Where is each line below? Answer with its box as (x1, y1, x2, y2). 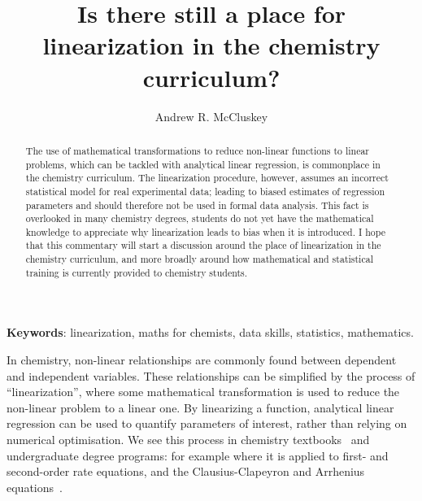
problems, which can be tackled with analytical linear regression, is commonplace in (25, 157, 381, 171)
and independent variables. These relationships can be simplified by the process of (7, 367, 415, 384)
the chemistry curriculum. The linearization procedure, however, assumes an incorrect (25, 171, 389, 185)
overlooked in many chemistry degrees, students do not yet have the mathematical (25, 211, 374, 225)
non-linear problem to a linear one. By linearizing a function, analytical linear (7, 399, 394, 416)
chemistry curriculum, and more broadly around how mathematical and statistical (25, 252, 373, 266)
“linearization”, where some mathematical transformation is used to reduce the (7, 383, 400, 400)
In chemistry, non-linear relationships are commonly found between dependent (7, 351, 397, 368)
